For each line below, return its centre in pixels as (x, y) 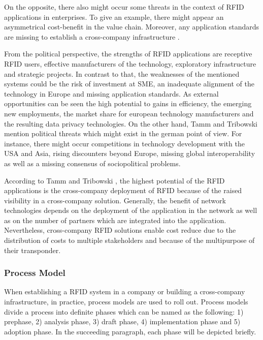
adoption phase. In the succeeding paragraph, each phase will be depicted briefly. (130, 331)
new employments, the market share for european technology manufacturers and (129, 113)
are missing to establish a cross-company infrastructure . (92, 36)
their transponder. (32, 250)
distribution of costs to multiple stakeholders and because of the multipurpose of (129, 240)
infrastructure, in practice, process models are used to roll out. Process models (126, 302)
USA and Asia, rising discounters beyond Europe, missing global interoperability (130, 153)
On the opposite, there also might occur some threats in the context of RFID (124, 7)
